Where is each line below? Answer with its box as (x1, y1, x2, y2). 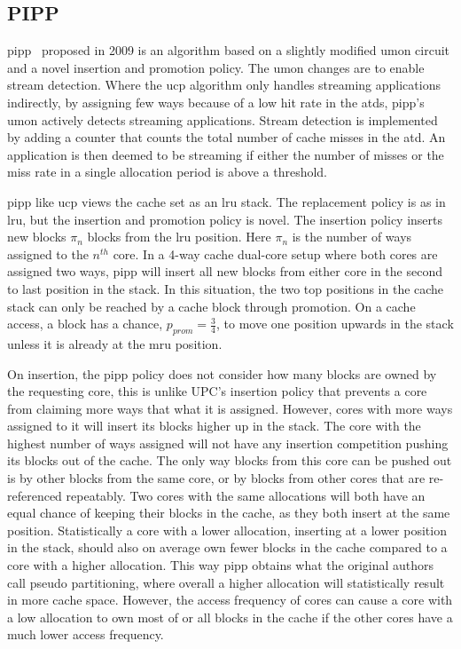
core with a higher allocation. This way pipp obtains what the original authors (7, 556, 434, 574)
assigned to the (7, 244, 89, 263)
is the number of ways (292, 227, 412, 246)
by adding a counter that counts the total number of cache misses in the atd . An (7, 128, 446, 146)
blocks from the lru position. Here (87, 227, 271, 246)
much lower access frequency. (7, 625, 164, 644)
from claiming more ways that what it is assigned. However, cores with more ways (7, 399, 453, 417)
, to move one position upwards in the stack (215, 314, 454, 333)
